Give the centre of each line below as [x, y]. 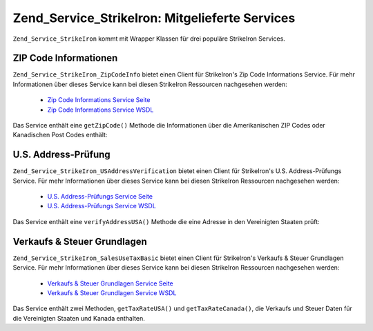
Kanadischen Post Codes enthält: [60, 135]
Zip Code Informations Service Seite [99, 100]
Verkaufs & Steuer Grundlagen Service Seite [110, 283]
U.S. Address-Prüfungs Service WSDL [102, 206]
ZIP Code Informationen [65, 58]
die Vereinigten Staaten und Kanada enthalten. [79, 318]
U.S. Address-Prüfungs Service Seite [100, 197]
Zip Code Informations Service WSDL [101, 110]
